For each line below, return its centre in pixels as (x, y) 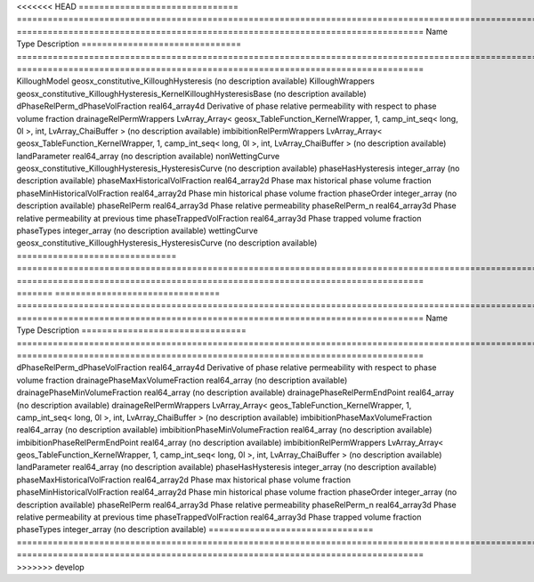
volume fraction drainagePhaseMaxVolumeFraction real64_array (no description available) (182, 380)
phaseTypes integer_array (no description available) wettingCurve (137, 230)
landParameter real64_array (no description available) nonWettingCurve (148, 156)
